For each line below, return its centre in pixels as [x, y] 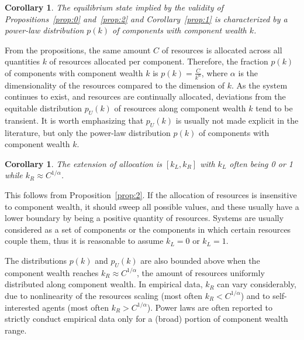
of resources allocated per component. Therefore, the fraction [159, 61]
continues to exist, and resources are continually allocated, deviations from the [145, 96]
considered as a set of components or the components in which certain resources [148, 229]
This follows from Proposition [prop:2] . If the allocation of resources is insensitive [151, 195]
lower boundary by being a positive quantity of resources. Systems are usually [144, 218]
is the [248, 72]
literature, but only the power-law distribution [88, 132]
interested [22, 307]
